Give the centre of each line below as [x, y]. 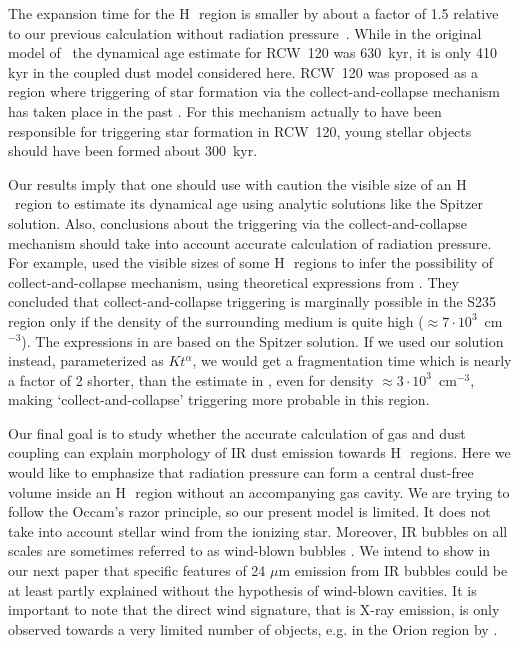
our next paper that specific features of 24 [137, 570]
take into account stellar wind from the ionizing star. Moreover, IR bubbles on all [258, 530]
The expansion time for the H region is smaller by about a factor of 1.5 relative [253, 13]
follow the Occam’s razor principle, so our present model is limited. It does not [249, 511]
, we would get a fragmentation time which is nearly [352, 360]
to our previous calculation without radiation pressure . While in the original [245, 32]
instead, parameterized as [86, 360]
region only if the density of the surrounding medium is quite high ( [216, 320]
